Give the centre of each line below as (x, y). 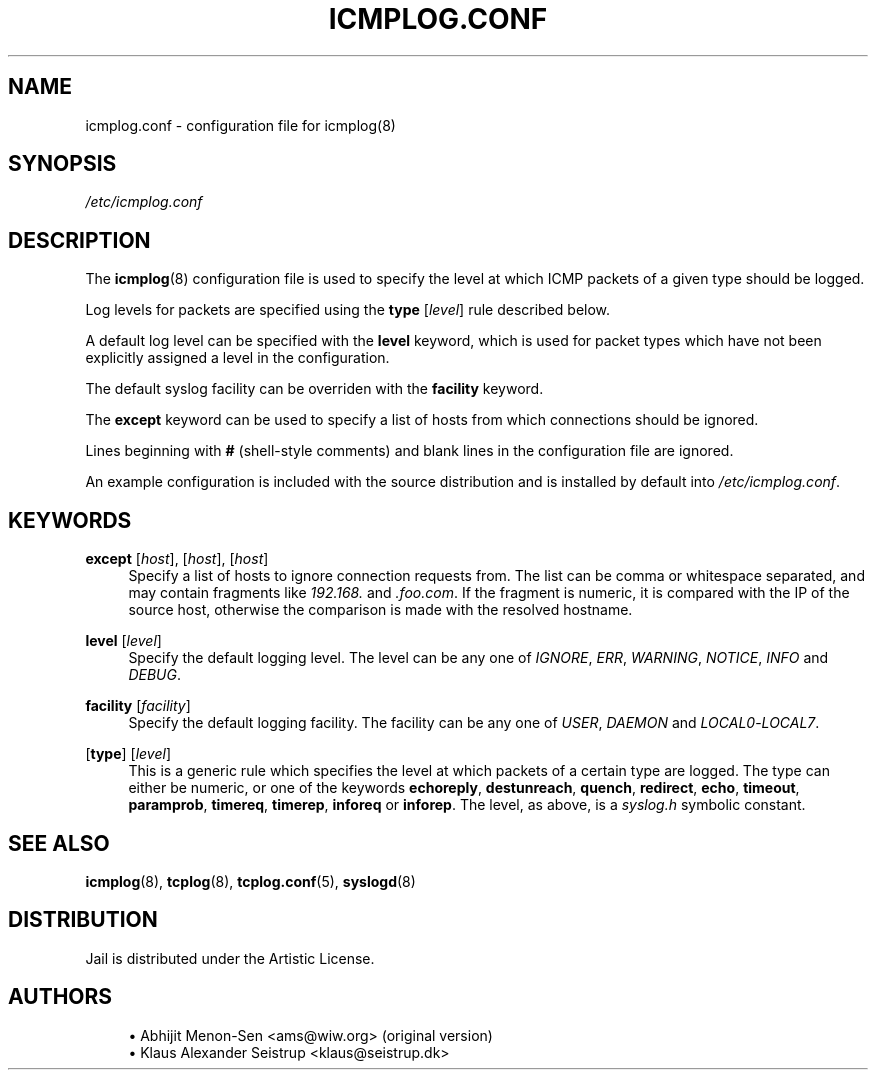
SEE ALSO (59, 843)
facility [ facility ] (138, 706)
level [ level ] (123, 641)
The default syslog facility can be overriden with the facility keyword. (314, 389)
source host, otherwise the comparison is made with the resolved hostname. (380, 610)
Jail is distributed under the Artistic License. (230, 958)
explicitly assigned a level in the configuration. (237, 358)
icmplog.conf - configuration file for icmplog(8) (240, 125)
